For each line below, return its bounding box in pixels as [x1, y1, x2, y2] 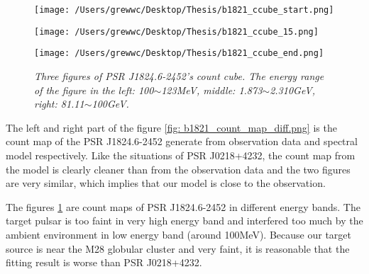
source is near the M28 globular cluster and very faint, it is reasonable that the [6, 241, 350, 256]
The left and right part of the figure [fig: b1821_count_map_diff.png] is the [6, 120, 337, 135]
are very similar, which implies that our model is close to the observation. [6, 176, 326, 190]
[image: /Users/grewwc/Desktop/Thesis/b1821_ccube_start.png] [34, 5, 334, 15]
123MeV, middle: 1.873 [161, 82, 263, 97]
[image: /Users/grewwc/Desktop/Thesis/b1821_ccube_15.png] [34, 26, 319, 37]
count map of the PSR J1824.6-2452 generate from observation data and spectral [6, 134, 358, 149]
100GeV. [92, 96, 129, 111]
